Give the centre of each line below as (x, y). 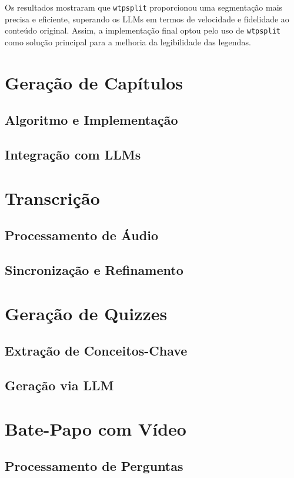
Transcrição (52, 197)
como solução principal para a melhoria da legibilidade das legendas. (128, 42)
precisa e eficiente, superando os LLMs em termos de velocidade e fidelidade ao (147, 19)
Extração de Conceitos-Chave (96, 351)
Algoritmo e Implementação (91, 120)
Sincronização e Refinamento (94, 269)
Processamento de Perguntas (94, 466)
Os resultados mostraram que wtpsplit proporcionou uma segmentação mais (144, 7)
